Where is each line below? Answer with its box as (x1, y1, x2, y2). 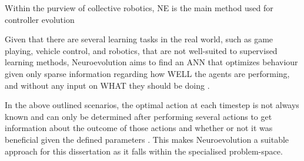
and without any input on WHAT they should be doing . (5, 79, 210, 91)
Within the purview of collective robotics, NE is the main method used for (5, 2, 273, 14)
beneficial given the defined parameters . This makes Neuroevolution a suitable (5, 133, 289, 145)
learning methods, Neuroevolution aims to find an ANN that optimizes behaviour (5, 56, 298, 68)
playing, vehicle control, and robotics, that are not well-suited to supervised (5, 44, 278, 56)
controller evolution (5, 13, 75, 25)
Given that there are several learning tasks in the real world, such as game (5, 33, 273, 45)
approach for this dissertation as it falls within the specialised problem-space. (5, 145, 283, 157)
